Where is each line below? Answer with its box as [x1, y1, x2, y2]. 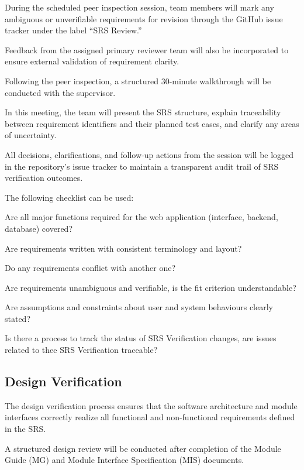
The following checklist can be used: [5, 191, 134, 203]
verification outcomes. [5, 171, 83, 184]
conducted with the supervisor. [5, 86, 116, 98]
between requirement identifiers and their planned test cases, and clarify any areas [5, 117, 299, 129]
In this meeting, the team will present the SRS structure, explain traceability [5, 106, 281, 118]
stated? [5, 312, 31, 324]
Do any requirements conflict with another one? [5, 262, 176, 274]
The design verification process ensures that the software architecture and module [5, 399, 298, 411]
